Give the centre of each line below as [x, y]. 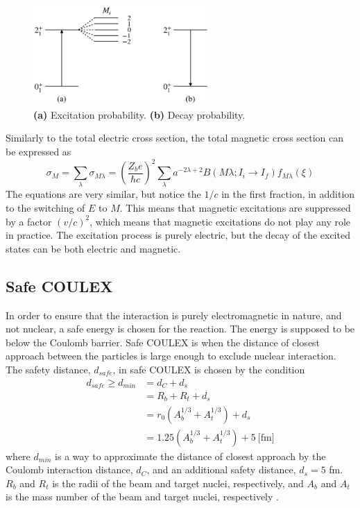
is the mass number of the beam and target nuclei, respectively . [142, 497]
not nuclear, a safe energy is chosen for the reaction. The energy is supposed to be [180, 329]
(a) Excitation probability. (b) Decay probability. [139, 114]
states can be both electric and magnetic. [93, 248]
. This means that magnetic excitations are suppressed [235, 207]
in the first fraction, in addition [288, 194]
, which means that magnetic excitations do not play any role [220, 221]
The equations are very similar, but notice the [103, 194]
